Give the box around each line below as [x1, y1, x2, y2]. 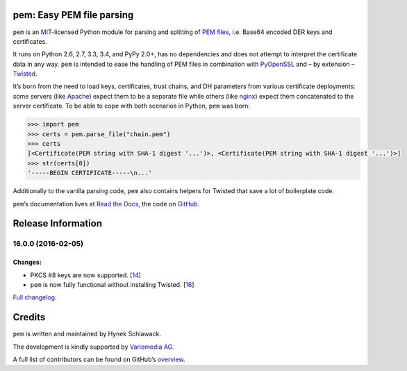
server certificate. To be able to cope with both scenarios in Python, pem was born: [13, 101, 250, 110]
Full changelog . [13, 293, 57, 302]
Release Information [13, 217, 103, 229]
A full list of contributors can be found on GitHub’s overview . [13, 355, 185, 363]
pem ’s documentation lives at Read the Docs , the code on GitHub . [13, 199, 200, 208]
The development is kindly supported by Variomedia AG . [13, 343, 174, 351]
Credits [13, 311, 46, 323]
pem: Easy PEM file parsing [13, 9, 134, 21]
